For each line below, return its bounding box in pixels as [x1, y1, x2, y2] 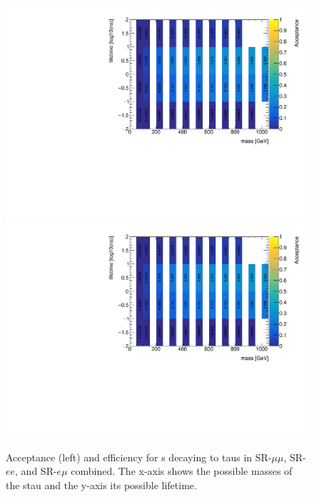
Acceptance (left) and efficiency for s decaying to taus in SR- [6, 449, 272, 464]
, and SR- [15, 463, 57, 478]
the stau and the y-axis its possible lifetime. [6, 477, 197, 492]
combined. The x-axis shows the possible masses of [71, 463, 293, 478]
